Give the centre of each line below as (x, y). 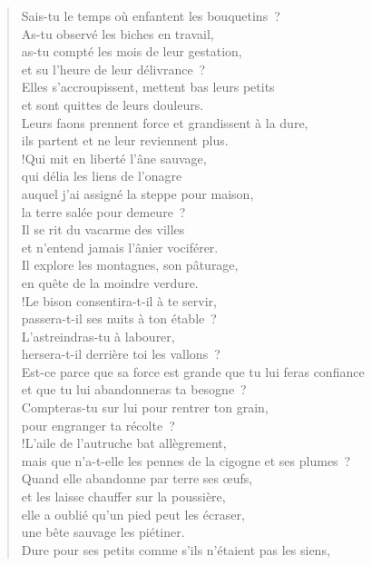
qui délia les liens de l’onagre (102, 176)
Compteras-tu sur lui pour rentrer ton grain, (145, 407)
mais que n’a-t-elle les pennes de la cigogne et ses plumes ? (186, 460)
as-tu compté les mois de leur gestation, (132, 51)
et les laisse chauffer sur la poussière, (123, 496)
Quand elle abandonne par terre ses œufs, (137, 478)
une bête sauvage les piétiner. (103, 532)
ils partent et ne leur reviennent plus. (125, 140)
